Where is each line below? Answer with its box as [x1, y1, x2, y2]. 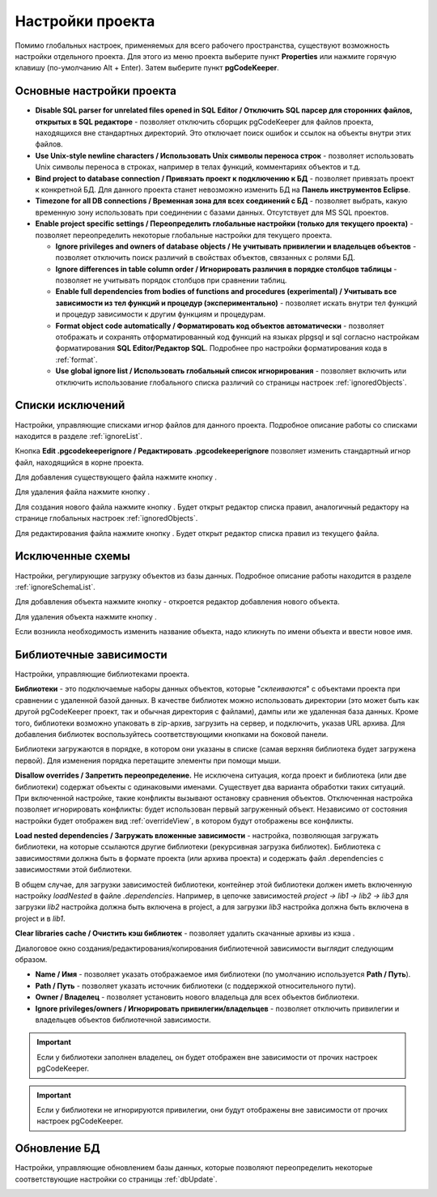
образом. [15, 955, 48, 964]
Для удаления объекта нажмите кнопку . [15, 611, 157, 621]
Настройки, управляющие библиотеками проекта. [15, 669, 190, 679]
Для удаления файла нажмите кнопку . [15, 487, 150, 497]
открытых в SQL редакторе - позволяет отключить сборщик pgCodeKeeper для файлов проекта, [35, 117, 374, 126]
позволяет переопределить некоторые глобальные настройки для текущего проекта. [35, 230, 333, 240]
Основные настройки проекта [15, 84, 177, 98]
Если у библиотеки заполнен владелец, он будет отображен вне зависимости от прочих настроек [36, 1052, 378, 1062]
